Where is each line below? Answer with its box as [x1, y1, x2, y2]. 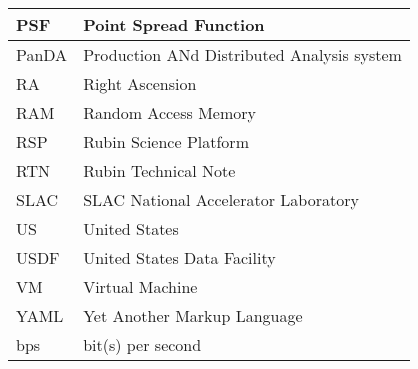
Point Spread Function [83, 13, 265, 36]
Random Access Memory [83, 101, 256, 124]
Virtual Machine [83, 275, 198, 298]
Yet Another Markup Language [83, 304, 303, 327]
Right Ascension [83, 72, 197, 95]
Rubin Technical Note [83, 159, 236, 182]
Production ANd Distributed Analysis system [83, 43, 402, 66]
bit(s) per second [83, 333, 202, 356]
